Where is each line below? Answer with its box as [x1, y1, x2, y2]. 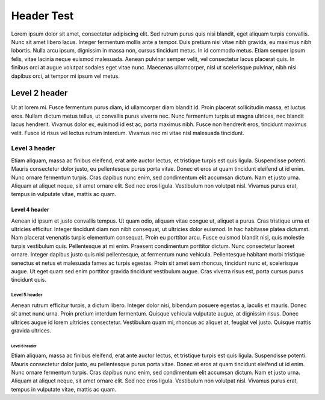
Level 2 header [11, 88, 68, 98]
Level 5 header [11, 292, 43, 298]
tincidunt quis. [11, 276, 46, 284]
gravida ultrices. [11, 326, 51, 334]
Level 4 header [11, 206, 49, 214]
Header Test [11, 9, 74, 22]
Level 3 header [11, 144, 56, 153]
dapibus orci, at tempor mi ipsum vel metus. [11, 72, 120, 80]
